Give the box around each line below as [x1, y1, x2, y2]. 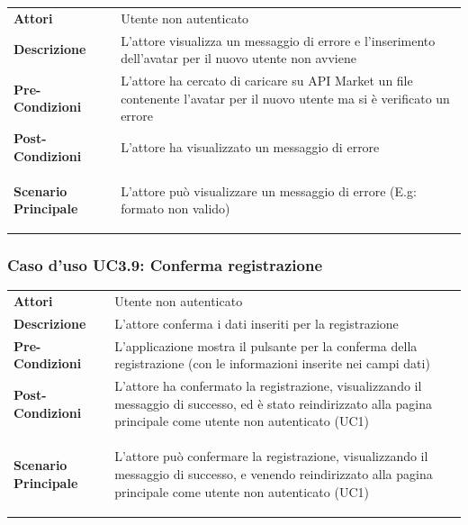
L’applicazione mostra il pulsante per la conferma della [114, 336, 418, 355]
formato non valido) [121, 199, 230, 218]
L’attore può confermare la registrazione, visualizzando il [114, 447, 428, 466]
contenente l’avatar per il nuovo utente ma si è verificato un [121, 88, 450, 107]
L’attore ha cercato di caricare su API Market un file [121, 71, 413, 90]
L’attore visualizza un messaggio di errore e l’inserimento [121, 31, 436, 50]
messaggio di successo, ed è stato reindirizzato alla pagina [114, 394, 433, 412]
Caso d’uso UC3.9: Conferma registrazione [7, 254, 323, 276]
